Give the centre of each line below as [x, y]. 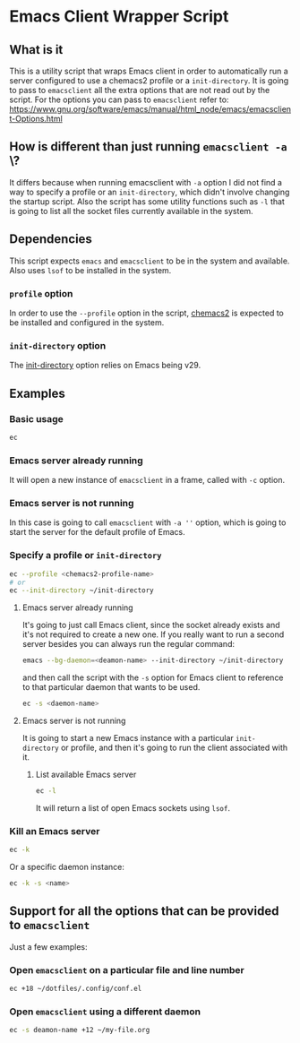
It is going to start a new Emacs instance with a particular [128, 738]
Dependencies [51, 239]
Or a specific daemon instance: [67, 867]
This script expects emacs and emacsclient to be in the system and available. [150, 261]
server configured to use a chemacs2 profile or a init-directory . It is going [149, 81]
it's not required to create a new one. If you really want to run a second [153, 634]
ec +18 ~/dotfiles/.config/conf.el [76, 989]
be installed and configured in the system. [87, 322]
